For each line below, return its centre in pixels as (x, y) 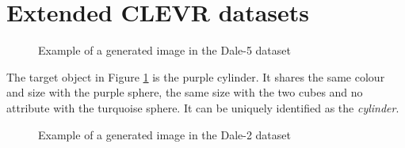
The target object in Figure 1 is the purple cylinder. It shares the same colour (196, 76)
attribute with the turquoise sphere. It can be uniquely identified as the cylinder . (203, 107)
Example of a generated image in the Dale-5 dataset (164, 50)
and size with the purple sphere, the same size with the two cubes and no (185, 92)
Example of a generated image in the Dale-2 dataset (164, 134)
